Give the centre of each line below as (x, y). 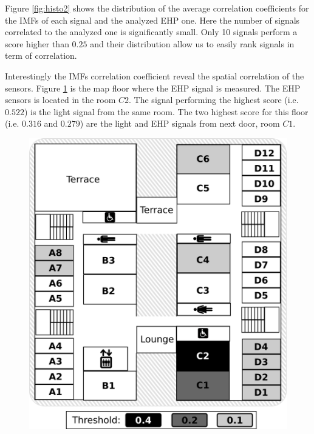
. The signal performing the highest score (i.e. (214, 100)
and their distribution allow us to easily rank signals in (192, 43)
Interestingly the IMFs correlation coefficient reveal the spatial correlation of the (155, 75)
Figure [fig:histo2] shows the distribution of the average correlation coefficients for (157, 8)
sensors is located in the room (60, 100)
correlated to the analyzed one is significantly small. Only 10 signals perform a (151, 32)
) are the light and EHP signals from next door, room (180, 123)
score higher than (37, 43)
